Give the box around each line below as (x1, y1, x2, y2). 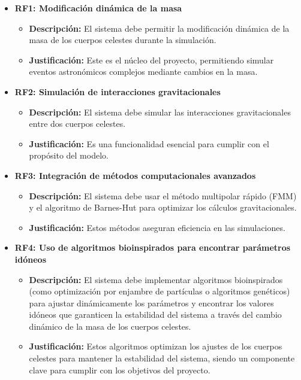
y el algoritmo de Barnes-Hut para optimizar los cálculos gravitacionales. (29, 201, 297, 214)
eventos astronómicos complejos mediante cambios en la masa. (29, 65, 258, 78)
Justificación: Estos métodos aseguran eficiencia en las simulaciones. (29, 221, 285, 233)
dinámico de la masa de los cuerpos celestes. (29, 320, 191, 332)
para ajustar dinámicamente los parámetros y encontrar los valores (29, 296, 274, 309)
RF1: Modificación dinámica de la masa (14, 2, 182, 14)
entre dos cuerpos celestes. (29, 117, 126, 130)
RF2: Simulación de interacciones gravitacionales (14, 85, 221, 98)
